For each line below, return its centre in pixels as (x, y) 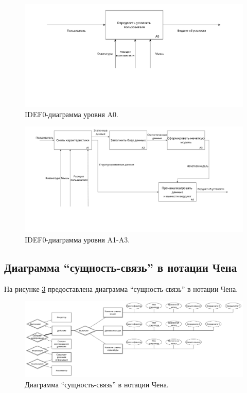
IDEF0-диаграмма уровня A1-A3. (77, 239)
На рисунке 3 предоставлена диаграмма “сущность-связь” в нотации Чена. (121, 288)
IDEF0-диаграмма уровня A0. (72, 114)
